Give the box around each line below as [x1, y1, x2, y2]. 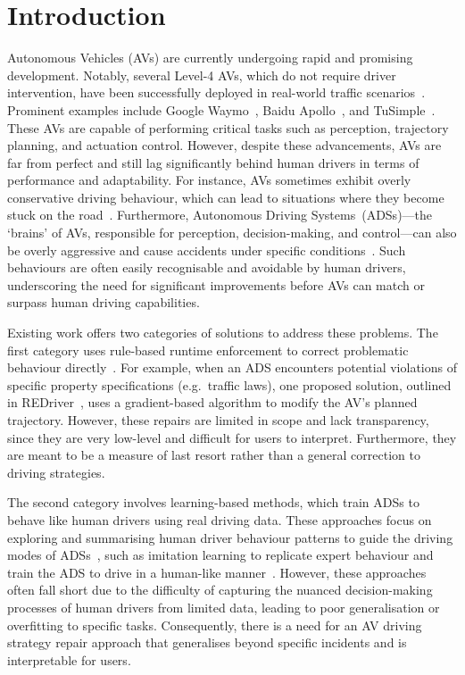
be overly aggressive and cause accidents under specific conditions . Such [7, 240, 406, 259]
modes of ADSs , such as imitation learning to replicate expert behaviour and [7, 546, 434, 564]
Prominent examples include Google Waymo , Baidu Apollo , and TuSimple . [7, 100, 436, 119]
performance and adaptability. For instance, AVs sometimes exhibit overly [7, 171, 411, 189]
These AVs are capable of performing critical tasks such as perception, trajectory [7, 118, 449, 137]
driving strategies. [7, 462, 105, 481]
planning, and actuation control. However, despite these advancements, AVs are [7, 136, 442, 154]
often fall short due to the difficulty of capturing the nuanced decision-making [7, 580, 433, 599]
